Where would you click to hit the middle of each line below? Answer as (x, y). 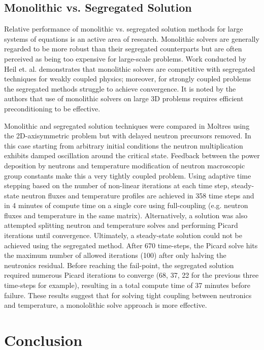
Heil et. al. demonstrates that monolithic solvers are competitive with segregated (130, 68)
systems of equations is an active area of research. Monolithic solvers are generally (132, 38)
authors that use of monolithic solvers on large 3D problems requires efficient (124, 98)
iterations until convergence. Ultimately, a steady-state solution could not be (123, 235)
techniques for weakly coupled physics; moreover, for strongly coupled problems (128, 79)
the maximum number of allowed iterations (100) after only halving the (115, 255)
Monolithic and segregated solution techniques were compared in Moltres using (127, 125)
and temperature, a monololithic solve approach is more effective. (106, 305)
